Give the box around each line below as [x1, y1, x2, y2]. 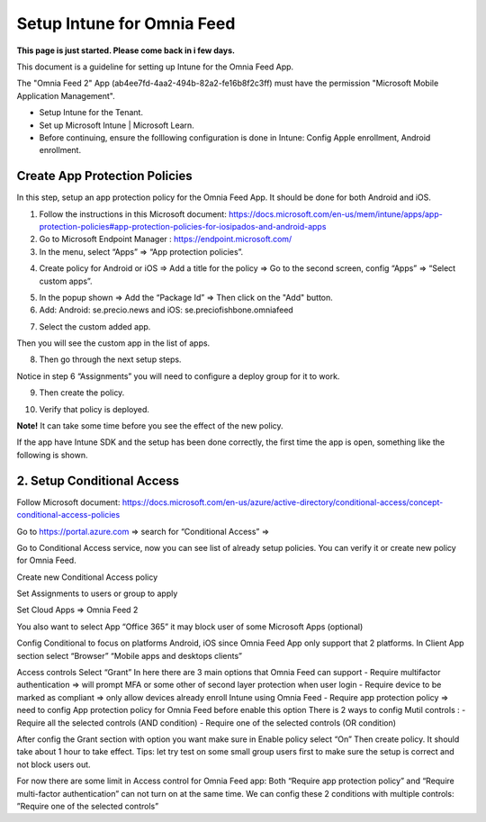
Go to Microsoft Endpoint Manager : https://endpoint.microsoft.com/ [39, 234, 292, 245]
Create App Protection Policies [16, 168, 193, 184]
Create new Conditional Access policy [16, 572, 158, 583]
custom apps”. [39, 276, 93, 286]
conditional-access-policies [16, 510, 121, 520]
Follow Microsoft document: [16, 496, 121, 508]
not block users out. [16, 759, 91, 770]
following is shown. [16, 449, 89, 460]
